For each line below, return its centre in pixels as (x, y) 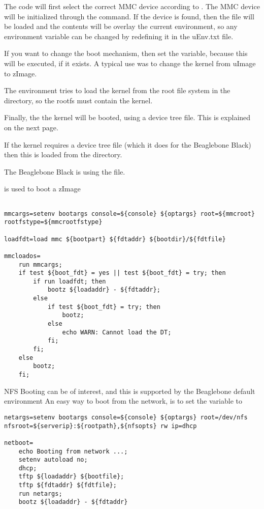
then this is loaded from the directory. (63, 154)
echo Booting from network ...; (73, 451)
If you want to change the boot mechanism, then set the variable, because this (126, 53)
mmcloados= (22, 256)
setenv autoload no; (53, 460)
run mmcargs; (40, 264)
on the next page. (31, 127)
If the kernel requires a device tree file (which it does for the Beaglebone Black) (128, 144)
